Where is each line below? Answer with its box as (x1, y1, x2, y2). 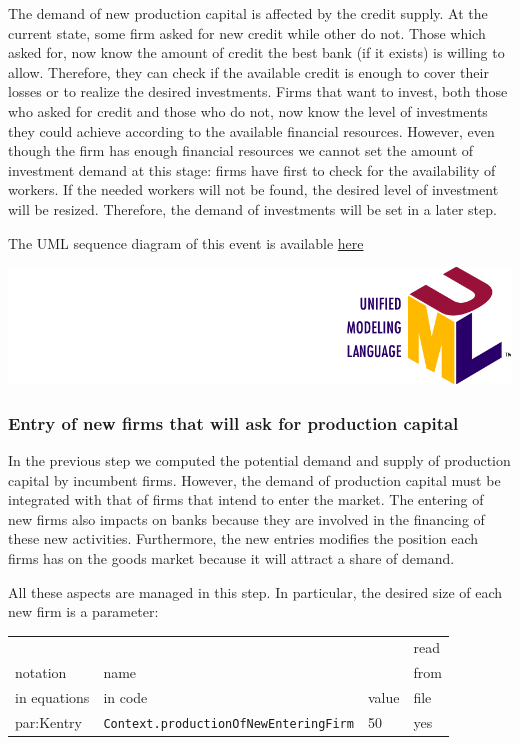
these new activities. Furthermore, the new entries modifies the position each (8, 528, 479, 549)
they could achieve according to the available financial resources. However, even (8, 120, 495, 141)
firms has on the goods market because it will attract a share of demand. (8, 547, 455, 568)
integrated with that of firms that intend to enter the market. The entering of (8, 489, 484, 510)
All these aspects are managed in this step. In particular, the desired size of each (8, 581, 503, 602)
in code (103, 687, 148, 708)
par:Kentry (15, 712, 82, 733)
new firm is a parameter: (8, 601, 159, 622)
